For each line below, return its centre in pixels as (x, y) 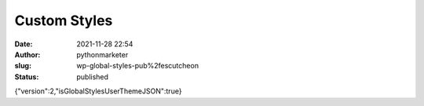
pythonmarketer (102, 54)
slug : (23, 66)
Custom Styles (64, 20)
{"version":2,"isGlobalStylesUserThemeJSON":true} (98, 91)
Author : (27, 54)
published (93, 77)
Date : (24, 44)
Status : (27, 77)
